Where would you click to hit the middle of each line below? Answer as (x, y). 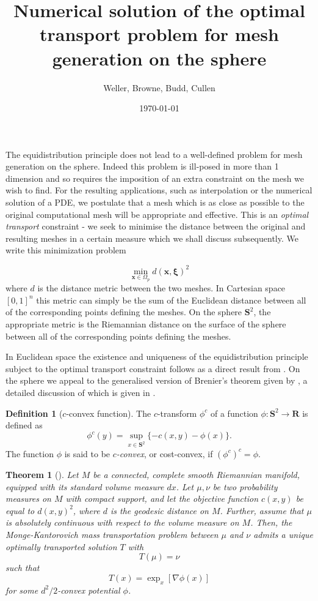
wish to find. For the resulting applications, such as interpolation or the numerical (159, 190)
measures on (28, 498)
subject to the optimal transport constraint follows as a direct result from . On (153, 368)
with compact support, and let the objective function (162, 498)
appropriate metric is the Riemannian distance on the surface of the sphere (146, 323)
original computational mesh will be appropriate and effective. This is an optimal (157, 214)
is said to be (87, 453)
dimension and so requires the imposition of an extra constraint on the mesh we (155, 178)
